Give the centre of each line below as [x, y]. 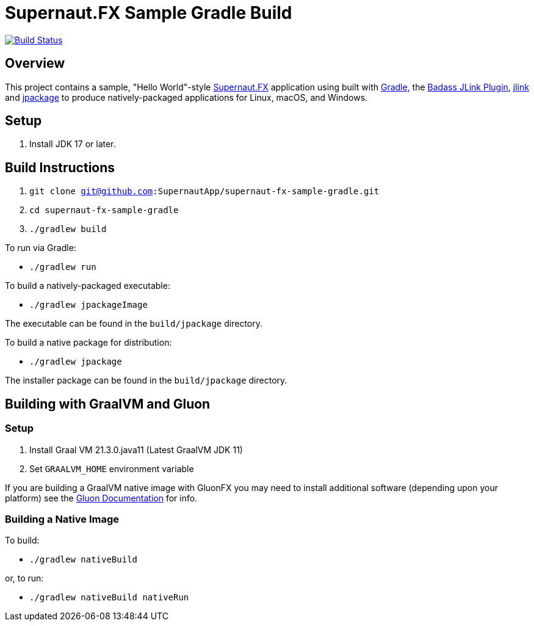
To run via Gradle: [41, 248]
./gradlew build [68, 229]
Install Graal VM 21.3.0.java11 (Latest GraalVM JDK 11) [136, 449]
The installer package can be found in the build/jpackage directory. [146, 380]
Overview [35, 64]
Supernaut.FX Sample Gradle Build [149, 13]
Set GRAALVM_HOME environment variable [112, 468]
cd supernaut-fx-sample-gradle [104, 210]
